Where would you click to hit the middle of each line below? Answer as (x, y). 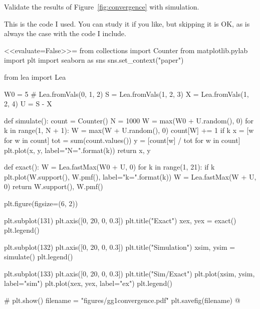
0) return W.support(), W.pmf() (54, 186)
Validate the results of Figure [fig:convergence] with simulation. (102, 7)
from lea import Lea (35, 76)
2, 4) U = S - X (28, 104)
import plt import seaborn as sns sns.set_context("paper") (94, 60)
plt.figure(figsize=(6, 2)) (41, 203)
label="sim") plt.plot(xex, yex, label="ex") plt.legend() (88, 283)
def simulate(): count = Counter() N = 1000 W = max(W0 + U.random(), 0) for (129, 120)
